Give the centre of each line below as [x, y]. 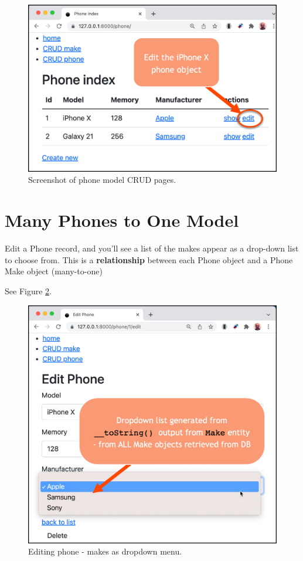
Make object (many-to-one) [54, 271]
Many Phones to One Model [122, 220]
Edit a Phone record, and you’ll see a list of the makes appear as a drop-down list [152, 248]
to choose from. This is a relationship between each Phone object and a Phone [149, 259]
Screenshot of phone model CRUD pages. [102, 180]
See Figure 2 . [28, 290]
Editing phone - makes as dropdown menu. [105, 551]
